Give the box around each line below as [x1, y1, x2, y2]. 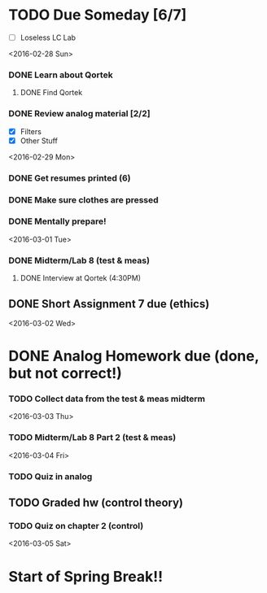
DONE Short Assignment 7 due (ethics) [8, 297, 210, 311]
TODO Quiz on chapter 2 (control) [8, 520, 144, 531]
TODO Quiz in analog [8, 470, 93, 482]
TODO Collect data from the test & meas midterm [8, 393, 206, 404]
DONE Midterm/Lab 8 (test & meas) [8, 255, 151, 266]
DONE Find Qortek [20, 88, 83, 98]
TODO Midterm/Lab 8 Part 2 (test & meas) [8, 432, 177, 443]
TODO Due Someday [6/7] [8, 6, 187, 24]
